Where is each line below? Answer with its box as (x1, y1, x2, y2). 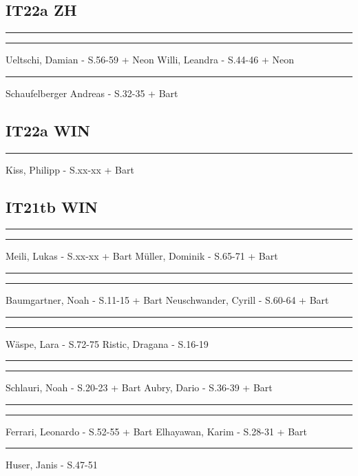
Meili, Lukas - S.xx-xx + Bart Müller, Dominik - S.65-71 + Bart (6, 249, 278, 263)
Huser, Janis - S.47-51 (6, 457, 98, 472)
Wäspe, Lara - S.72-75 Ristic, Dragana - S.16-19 (6, 336, 209, 351)
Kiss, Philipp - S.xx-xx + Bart (6, 162, 134, 176)
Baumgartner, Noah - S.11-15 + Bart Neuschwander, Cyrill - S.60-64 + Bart (6, 292, 329, 307)
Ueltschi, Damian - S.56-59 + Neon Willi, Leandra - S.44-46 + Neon (6, 52, 294, 67)
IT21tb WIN (6, 196, 98, 217)
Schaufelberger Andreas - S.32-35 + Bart (6, 85, 178, 100)
